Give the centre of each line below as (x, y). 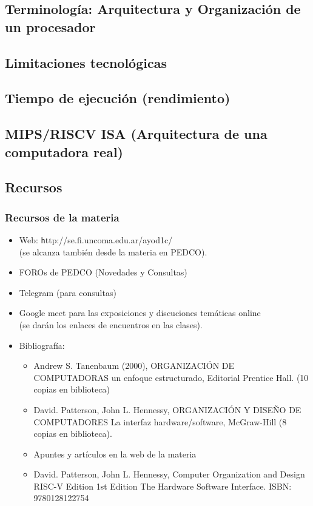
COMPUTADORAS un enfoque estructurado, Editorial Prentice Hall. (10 (171, 377)
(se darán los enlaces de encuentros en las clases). (111, 324)
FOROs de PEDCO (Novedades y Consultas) (103, 272)
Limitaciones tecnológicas (86, 62)
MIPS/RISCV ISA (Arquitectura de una (136, 134)
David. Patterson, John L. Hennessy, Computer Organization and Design (169, 474)
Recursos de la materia (62, 217)
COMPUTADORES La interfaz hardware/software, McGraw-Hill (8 (160, 421)
